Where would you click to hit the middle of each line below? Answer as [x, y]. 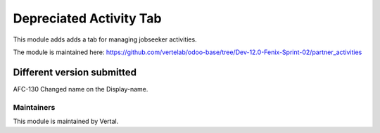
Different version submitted [75, 72]
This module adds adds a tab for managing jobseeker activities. [105, 39]
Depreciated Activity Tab [87, 18]
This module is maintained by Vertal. [66, 121]
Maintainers [34, 107]
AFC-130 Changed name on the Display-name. [81, 89]
